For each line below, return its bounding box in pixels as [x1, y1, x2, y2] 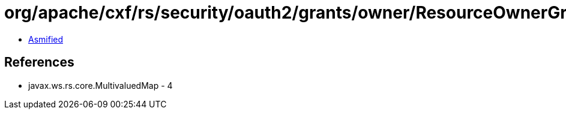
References [4, 55, 74, 70]
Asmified [28, 34, 64, 44]
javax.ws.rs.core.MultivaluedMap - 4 [28, 80, 173, 91]
